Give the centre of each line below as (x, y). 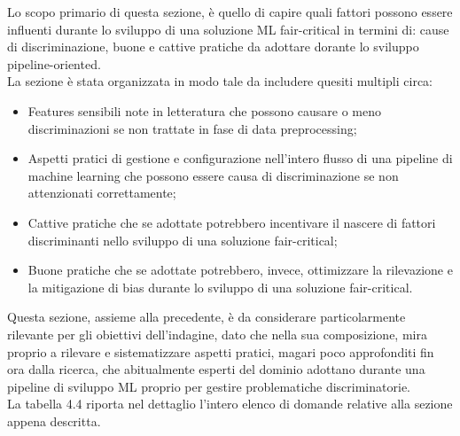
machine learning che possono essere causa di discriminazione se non (213, 175)
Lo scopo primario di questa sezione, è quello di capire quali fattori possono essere (230, 12)
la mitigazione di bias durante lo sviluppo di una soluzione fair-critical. (220, 287)
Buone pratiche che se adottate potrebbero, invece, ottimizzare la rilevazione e (240, 270)
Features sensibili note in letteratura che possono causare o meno (205, 110)
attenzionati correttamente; (102, 193)
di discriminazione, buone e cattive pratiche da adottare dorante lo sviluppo (213, 47)
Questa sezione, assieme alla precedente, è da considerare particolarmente (207, 317)
